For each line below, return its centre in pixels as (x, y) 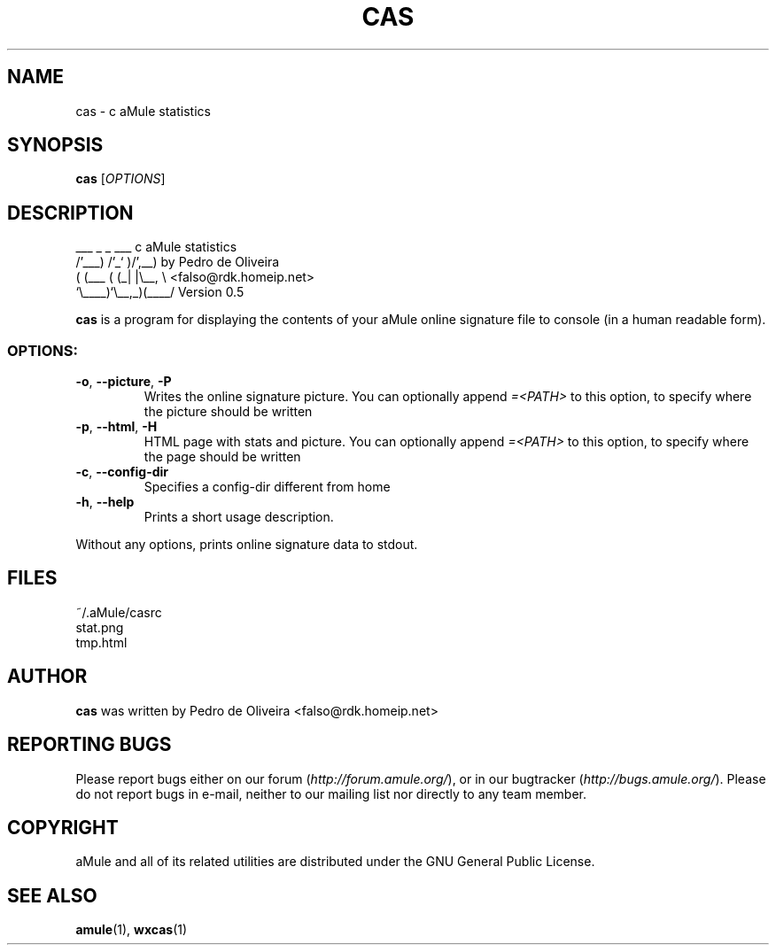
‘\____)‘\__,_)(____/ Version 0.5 (160, 292)
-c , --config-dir (122, 472)
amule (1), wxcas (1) (132, 930)
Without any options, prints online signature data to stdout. (247, 545)
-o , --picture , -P (124, 382)
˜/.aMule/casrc (119, 612)
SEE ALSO (52, 895)
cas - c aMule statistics (143, 111)
